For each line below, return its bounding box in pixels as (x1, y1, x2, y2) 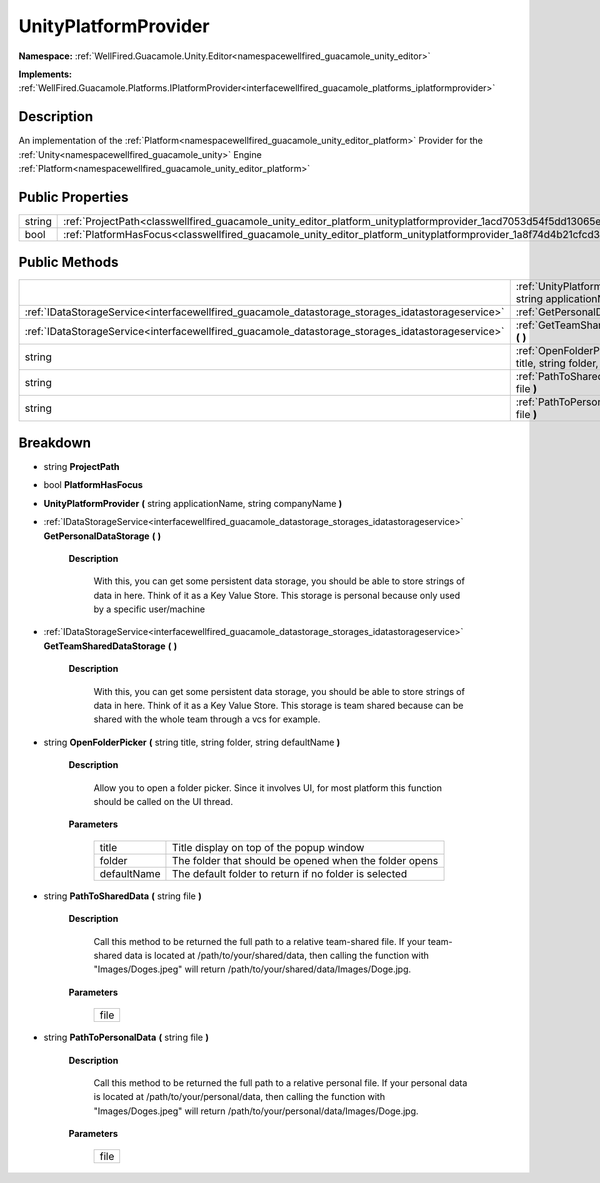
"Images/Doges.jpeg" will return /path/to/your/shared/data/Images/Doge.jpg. (93, 963, 412, 975)
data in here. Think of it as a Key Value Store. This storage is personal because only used (93, 589, 461, 601)
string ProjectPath (43, 460, 120, 472)
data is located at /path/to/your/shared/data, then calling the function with (124, 949, 430, 961)
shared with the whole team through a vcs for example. (93, 713, 321, 725)
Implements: (18, 68, 73, 80)
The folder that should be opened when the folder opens (171, 853, 439, 867)
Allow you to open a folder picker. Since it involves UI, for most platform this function (93, 781, 443, 794)
